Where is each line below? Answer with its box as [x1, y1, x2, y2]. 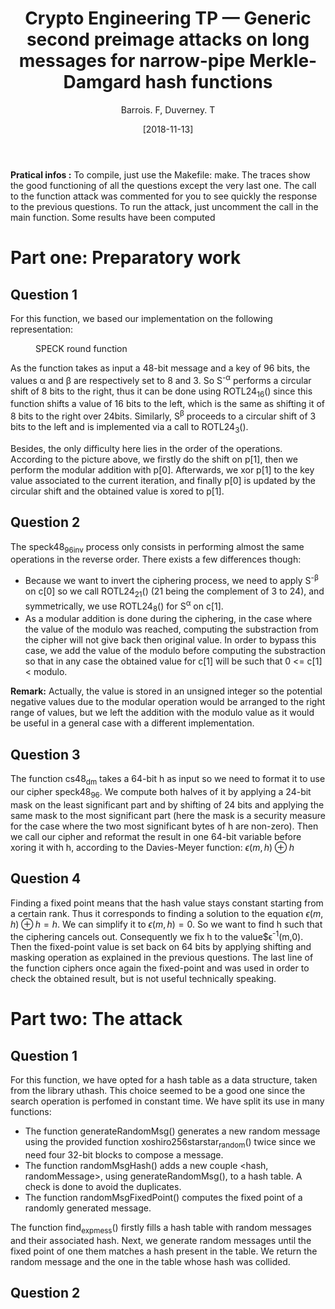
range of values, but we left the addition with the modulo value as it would [10, 707, 315, 719]
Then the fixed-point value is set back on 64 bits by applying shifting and [10, 941, 312, 953]
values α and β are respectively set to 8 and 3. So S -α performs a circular [10, 372, 312, 386]
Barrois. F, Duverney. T [120, 103, 216, 116]
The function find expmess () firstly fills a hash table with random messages [10, 1222, 312, 1236]
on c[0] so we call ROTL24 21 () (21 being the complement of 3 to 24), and [24, 585, 325, 599]
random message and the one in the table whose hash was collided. [10, 1255, 291, 1267]
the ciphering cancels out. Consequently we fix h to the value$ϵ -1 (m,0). [10, 928, 304, 942]
